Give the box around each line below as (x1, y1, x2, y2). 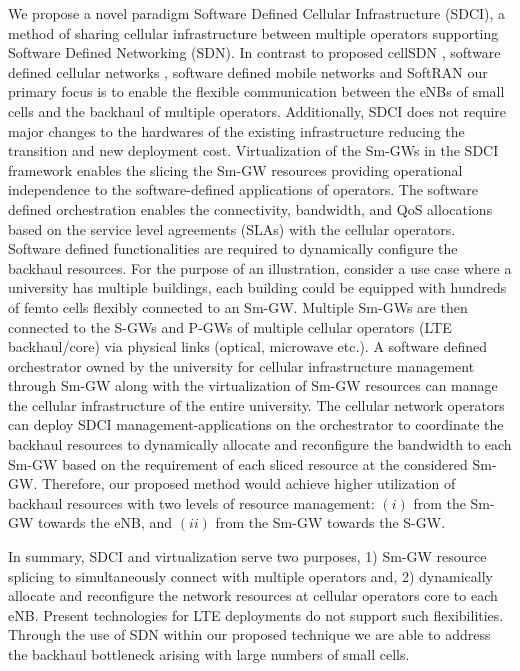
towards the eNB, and (38, 512, 173, 533)
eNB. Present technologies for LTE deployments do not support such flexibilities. (8, 604, 504, 625)
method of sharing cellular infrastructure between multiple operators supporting (8, 22, 499, 43)
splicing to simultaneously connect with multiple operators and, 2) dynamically (8, 565, 493, 586)
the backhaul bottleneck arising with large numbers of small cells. (8, 644, 410, 664)
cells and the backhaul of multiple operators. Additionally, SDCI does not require (8, 100, 507, 121)
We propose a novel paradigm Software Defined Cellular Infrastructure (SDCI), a (8, 3, 506, 23)
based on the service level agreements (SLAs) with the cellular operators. (8, 218, 456, 239)
